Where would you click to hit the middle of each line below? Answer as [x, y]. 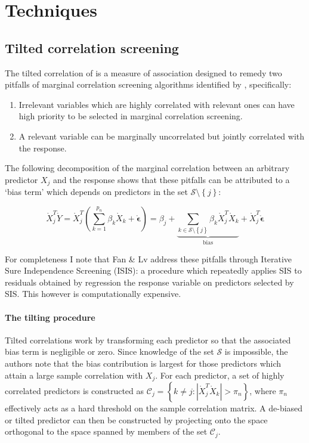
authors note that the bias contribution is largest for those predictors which [143, 363]
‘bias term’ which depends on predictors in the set [96, 192]
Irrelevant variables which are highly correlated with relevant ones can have [157, 104]
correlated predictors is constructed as [75, 390]
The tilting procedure [50, 317]
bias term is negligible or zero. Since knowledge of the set [109, 351]
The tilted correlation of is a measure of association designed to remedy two [143, 72]
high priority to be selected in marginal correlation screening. [131, 116]
